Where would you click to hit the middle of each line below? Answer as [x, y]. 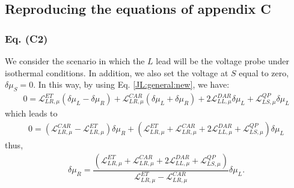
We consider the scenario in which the [75, 61]
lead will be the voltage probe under [223, 61]
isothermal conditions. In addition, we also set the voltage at [117, 72]
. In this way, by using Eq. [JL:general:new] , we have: [131, 84]
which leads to [31, 113]
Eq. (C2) [26, 38]
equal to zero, [264, 72]
